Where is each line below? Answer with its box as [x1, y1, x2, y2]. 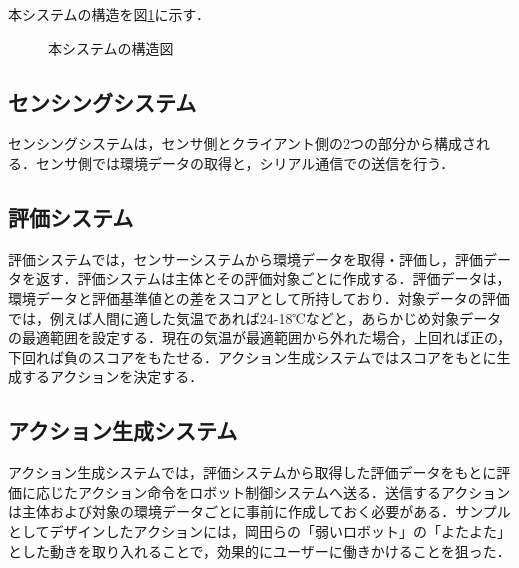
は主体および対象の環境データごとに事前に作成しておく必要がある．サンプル [8, 501, 511, 522]
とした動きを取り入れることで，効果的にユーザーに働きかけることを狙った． [8, 540, 511, 561]
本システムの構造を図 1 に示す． [8, 4, 211, 24]
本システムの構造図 [48, 37, 174, 58]
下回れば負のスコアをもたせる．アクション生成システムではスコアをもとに [8, 346, 497, 367]
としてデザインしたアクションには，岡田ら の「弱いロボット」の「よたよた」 [8, 520, 511, 541]
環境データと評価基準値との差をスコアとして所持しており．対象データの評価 [8, 287, 510, 308]
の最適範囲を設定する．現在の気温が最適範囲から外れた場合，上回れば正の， [8, 327, 512, 348]
